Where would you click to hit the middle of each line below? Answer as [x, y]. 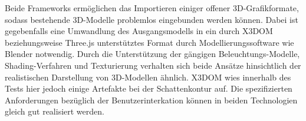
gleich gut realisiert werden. [55, 111]
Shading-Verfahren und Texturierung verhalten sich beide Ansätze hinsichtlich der [153, 65]
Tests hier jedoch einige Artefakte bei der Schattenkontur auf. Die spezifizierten [149, 88]
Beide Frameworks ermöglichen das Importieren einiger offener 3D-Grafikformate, [152, 8]
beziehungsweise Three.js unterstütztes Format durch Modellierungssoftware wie [149, 42]
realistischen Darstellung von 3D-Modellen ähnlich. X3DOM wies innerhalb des [148, 77]
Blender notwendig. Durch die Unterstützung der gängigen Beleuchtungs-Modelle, [152, 54]
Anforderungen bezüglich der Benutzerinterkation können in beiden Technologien [151, 100]
